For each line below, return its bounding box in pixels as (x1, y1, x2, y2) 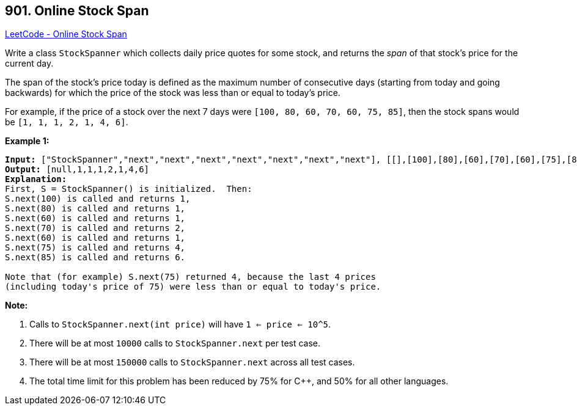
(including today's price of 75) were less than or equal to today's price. (5, 282, 381, 292)
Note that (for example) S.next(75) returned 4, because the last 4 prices (5, 272, 376, 282)
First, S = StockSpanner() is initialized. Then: (5, 184, 252, 194)
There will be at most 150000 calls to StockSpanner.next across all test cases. (29, 357, 355, 368)
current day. (5, 58, 54, 69)
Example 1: (5, 136, 50, 147)
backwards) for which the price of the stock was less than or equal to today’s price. (5, 87, 340, 98)
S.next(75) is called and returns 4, (5, 243, 186, 253)
